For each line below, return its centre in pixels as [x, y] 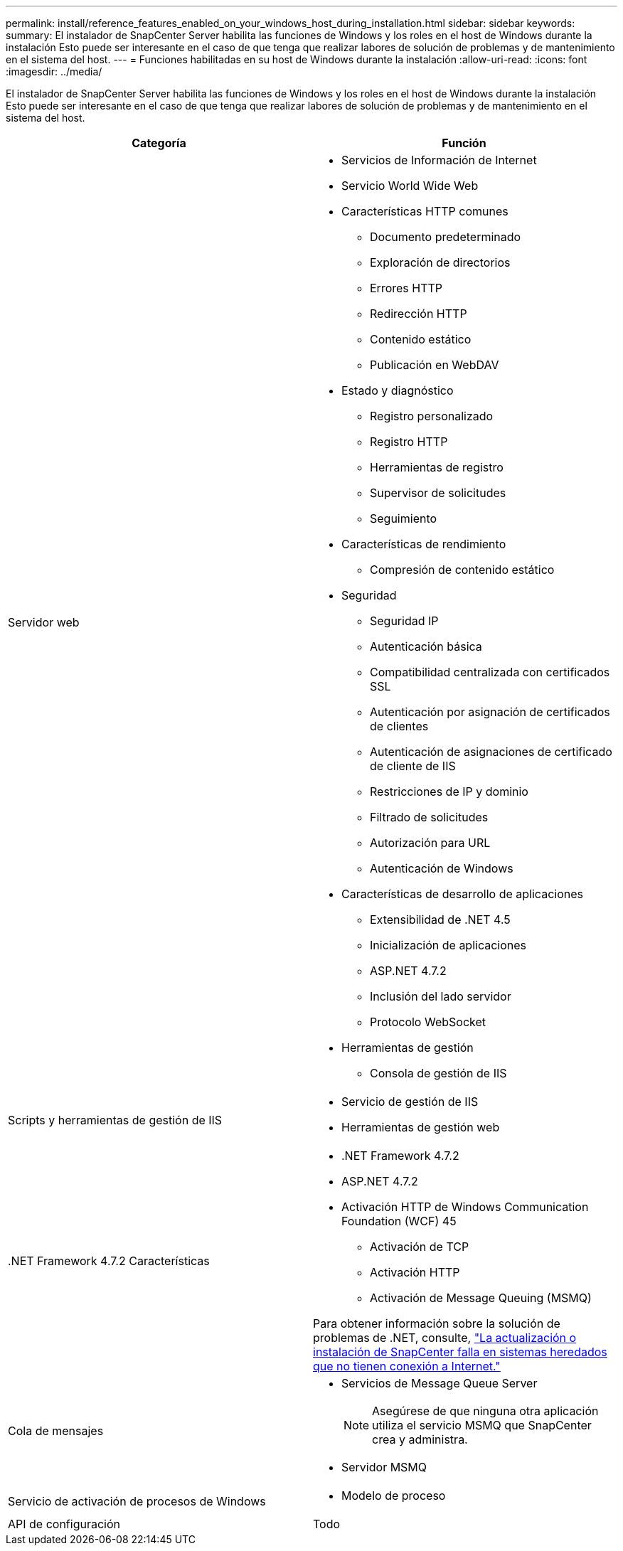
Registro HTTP [409, 442]
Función [464, 143]
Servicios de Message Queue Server [440, 1383]
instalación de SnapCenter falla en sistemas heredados [460, 1352]
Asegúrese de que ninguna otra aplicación [485, 1411]
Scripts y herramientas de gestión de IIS [115, 1120]
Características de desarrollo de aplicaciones [462, 894]
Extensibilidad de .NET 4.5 [440, 920]
